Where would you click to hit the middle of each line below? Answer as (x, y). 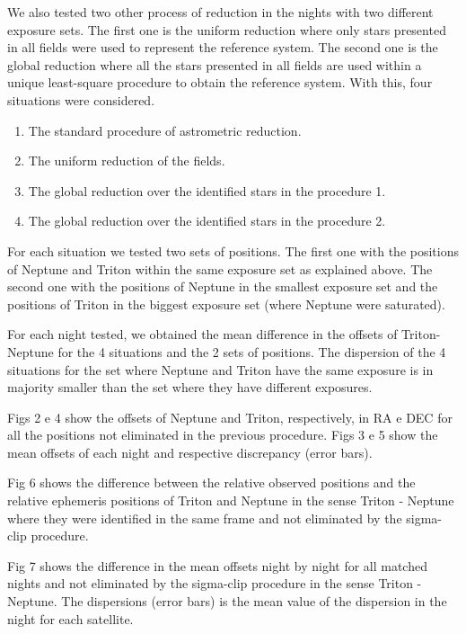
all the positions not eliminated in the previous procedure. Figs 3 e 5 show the (223, 435)
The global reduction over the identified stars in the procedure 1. (207, 190)
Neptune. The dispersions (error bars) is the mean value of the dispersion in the (227, 601)
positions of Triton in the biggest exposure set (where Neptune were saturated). (226, 304)
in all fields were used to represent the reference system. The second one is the (223, 47)
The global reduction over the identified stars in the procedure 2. (207, 221)
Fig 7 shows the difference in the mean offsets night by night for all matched (217, 565)
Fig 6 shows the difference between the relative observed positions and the (211, 482)
